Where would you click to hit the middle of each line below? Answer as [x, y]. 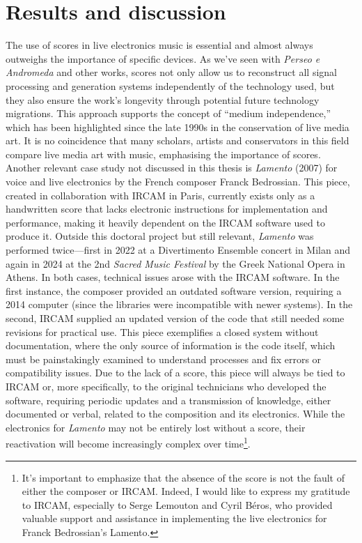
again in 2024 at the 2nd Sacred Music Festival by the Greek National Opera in [175, 263]
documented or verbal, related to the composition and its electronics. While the [175, 414]
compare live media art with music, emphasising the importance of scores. [163, 154]
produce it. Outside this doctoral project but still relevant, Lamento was [160, 236]
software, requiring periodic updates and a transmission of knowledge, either [168, 400]
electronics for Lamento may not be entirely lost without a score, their [156, 427]
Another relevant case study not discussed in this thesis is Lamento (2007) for [172, 168]
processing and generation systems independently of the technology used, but [170, 85]
